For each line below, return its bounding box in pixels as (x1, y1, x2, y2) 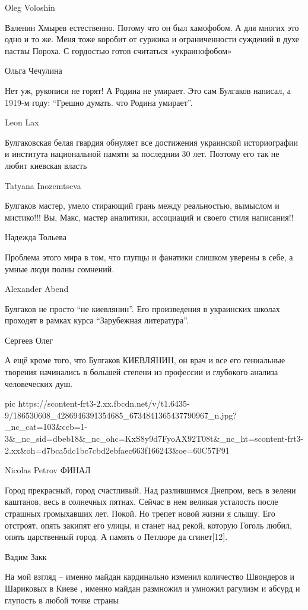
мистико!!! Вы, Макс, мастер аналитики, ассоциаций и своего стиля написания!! (5, 210, 294, 223)
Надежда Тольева (5, 231, 66, 243)
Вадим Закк (5, 550, 47, 562)
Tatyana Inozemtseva (5, 179, 81, 191)
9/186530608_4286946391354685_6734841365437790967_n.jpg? (5, 408, 237, 421)
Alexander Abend (5, 282, 69, 295)
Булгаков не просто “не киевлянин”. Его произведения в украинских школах (5, 302, 280, 315)
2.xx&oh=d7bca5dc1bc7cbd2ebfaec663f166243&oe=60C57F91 (5, 444, 230, 456)
